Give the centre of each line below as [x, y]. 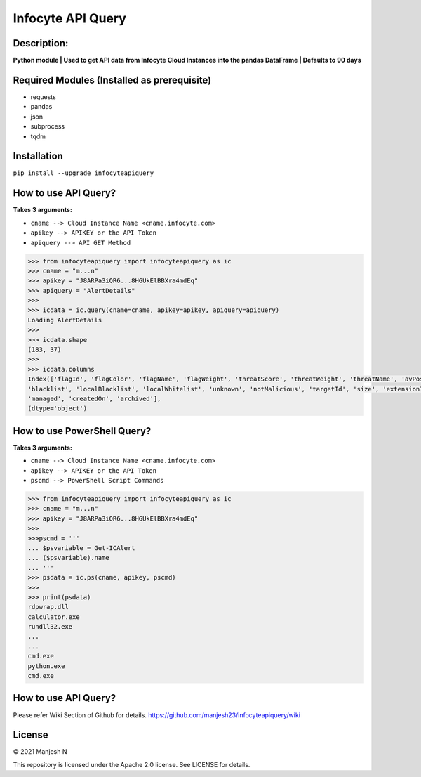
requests [43, 97]
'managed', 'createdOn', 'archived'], [94, 398]
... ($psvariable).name [69, 558]
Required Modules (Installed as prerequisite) [112, 80]
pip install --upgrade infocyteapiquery [83, 173]
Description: [41, 43]
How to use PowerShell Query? [82, 431]
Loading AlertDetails [65, 320]
